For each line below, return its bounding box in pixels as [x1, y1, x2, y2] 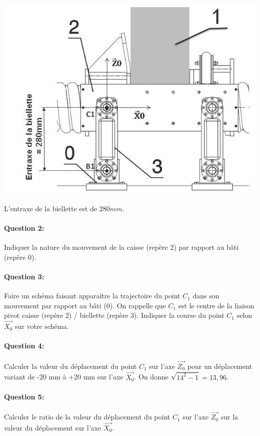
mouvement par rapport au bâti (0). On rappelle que [4, 300, 166, 310]
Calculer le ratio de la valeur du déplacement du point [4, 411, 170, 422]
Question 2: [4, 222, 44, 233]
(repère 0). [4, 251, 36, 262]
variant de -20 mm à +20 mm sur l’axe [4, 371, 123, 382]
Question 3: [4, 271, 44, 281]
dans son [192, 290, 219, 301]
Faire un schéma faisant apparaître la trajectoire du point [4, 290, 180, 301]
